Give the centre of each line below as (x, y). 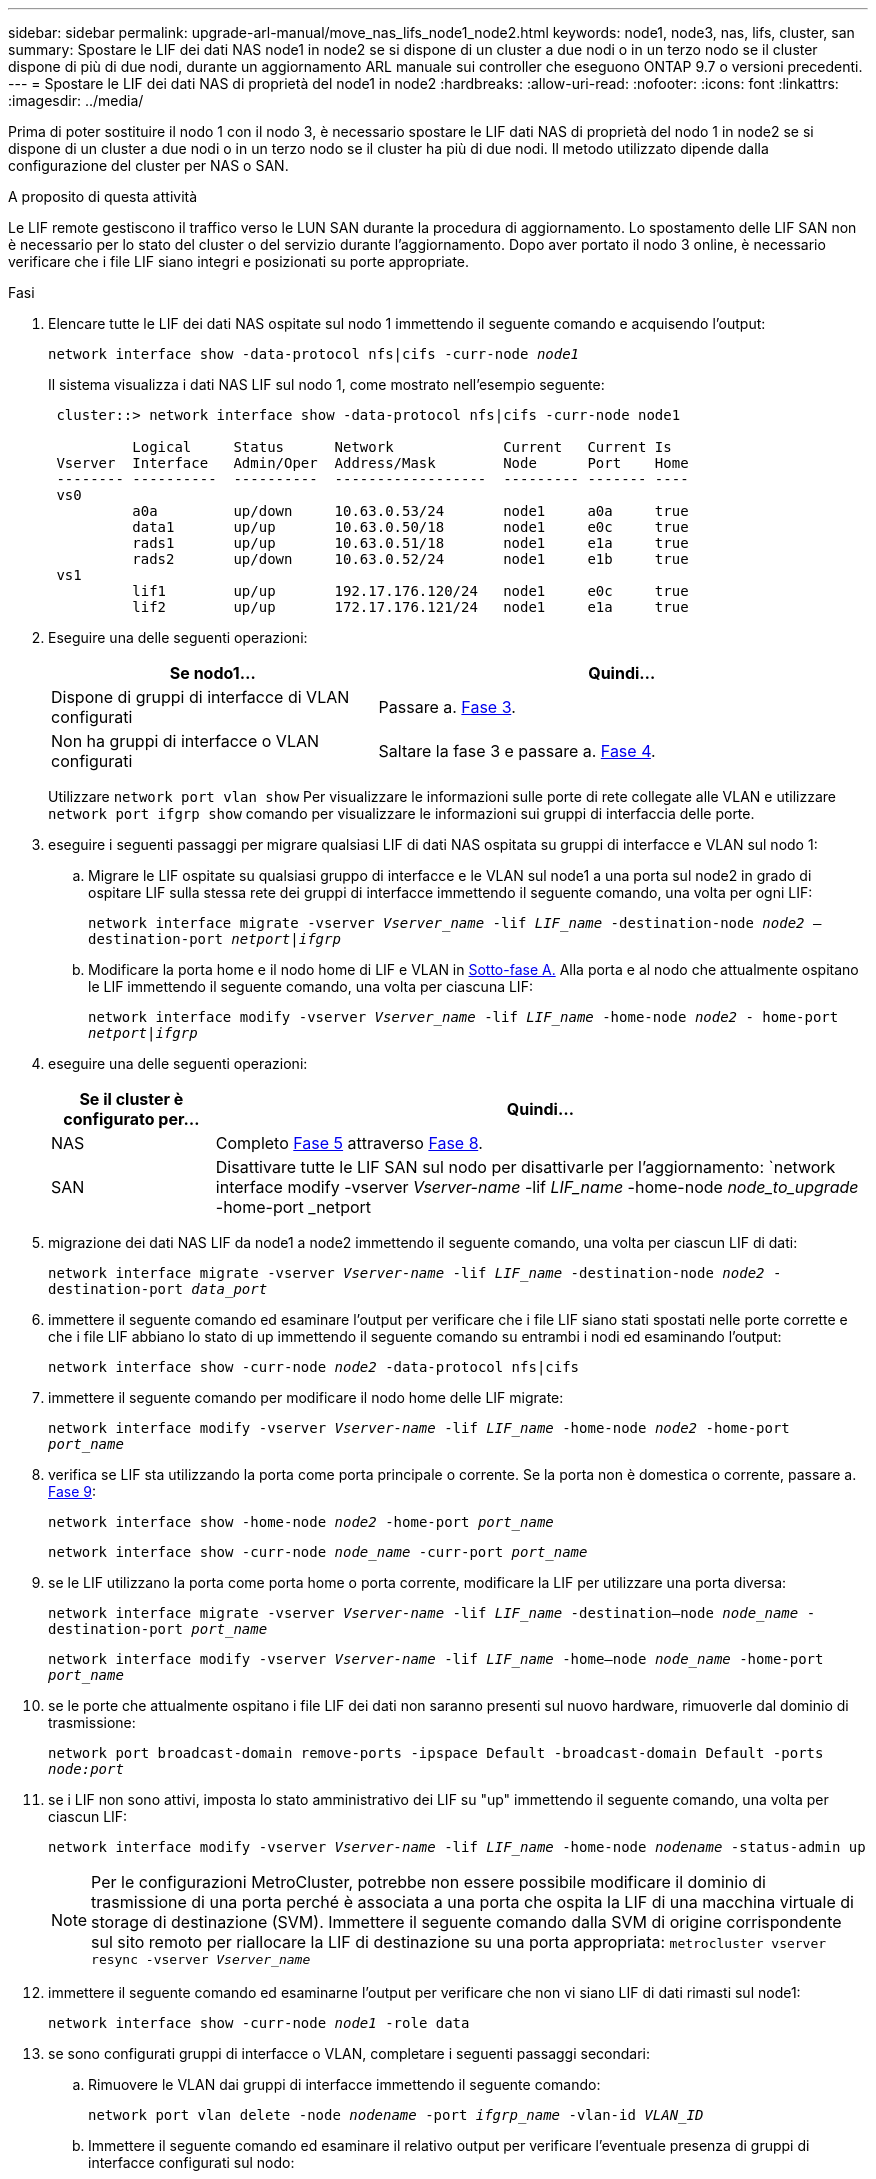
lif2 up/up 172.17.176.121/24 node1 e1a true (410, 607)
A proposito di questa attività (103, 196)
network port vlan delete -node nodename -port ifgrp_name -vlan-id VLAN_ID (396, 2115)
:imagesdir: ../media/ (76, 100)
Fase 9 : (72, 1491)
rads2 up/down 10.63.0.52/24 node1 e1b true (410, 559)
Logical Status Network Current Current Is (402, 447)
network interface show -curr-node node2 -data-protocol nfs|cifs (314, 1367)
